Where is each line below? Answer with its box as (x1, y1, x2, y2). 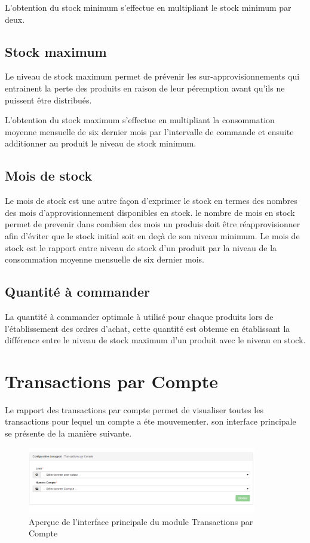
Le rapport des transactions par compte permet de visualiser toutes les (5, 403, 263, 416)
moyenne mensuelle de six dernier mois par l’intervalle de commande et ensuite (5, 125, 294, 138)
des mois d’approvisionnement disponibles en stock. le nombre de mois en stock (5, 206, 295, 218)
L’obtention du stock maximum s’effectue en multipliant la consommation (5, 114, 275, 126)
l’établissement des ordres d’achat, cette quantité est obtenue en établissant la (5, 322, 290, 334)
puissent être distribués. (5, 93, 92, 106)
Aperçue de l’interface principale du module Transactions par (29, 515, 253, 527)
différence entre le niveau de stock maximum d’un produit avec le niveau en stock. (5, 334, 306, 346)
